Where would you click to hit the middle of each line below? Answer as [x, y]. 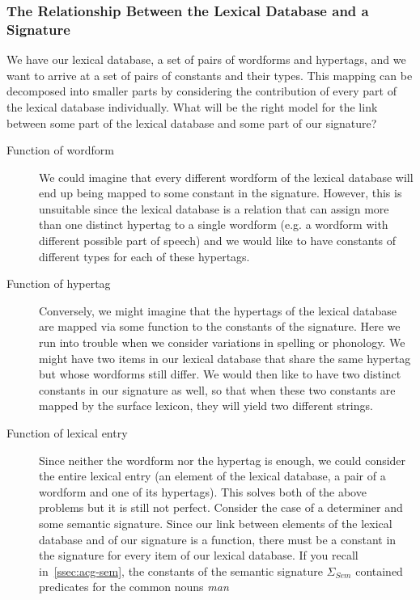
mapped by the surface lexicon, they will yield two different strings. [206, 406]
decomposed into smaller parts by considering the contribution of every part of [202, 91]
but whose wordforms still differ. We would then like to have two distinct [220, 374]
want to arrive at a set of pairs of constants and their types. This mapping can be [210, 75]
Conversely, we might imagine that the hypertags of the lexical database [218, 310]
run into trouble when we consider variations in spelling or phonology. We [222, 342]
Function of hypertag [59, 283]
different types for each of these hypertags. [144, 256]
